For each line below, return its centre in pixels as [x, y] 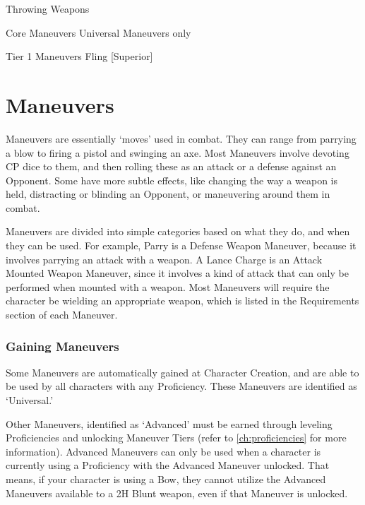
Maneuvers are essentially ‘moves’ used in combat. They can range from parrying [181, 138]
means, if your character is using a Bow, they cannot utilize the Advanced [166, 479]
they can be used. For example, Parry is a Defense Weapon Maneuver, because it [181, 245]
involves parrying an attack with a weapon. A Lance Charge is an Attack [164, 259]
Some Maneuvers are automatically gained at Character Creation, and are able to [182, 372]
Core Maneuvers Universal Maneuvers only [98, 32]
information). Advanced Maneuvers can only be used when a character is [163, 451]
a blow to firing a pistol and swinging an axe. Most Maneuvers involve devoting [178, 152]
